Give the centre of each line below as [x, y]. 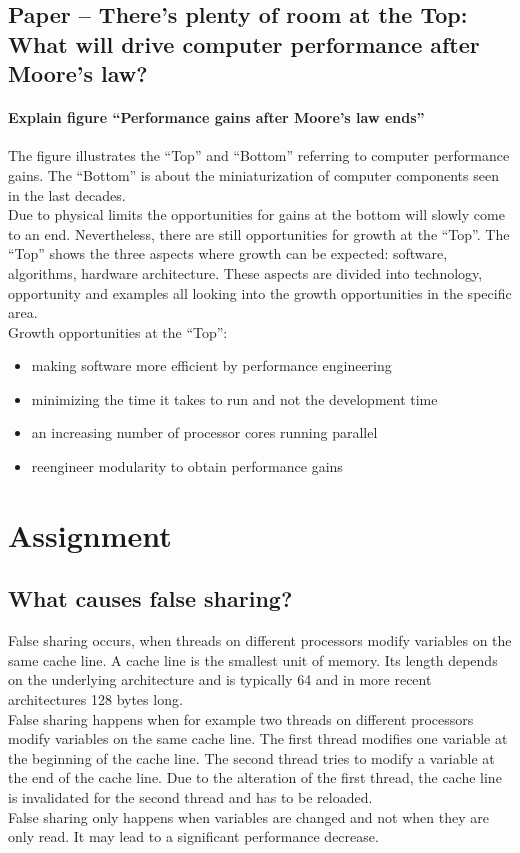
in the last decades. [67, 194]
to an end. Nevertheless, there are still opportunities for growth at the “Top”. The [259, 233]
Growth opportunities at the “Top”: [118, 331]
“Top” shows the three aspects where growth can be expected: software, [228, 253]
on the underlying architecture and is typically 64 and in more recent [220, 679]
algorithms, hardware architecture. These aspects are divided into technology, [245, 272]
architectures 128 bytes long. [95, 699]
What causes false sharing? [150, 598]
